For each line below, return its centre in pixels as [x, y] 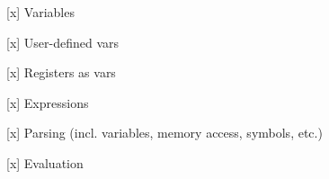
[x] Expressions [48, 102]
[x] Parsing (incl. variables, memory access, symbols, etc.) [164, 133]
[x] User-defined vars [63, 42]
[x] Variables [40, 12]
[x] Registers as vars [61, 72]
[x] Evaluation [45, 162]
